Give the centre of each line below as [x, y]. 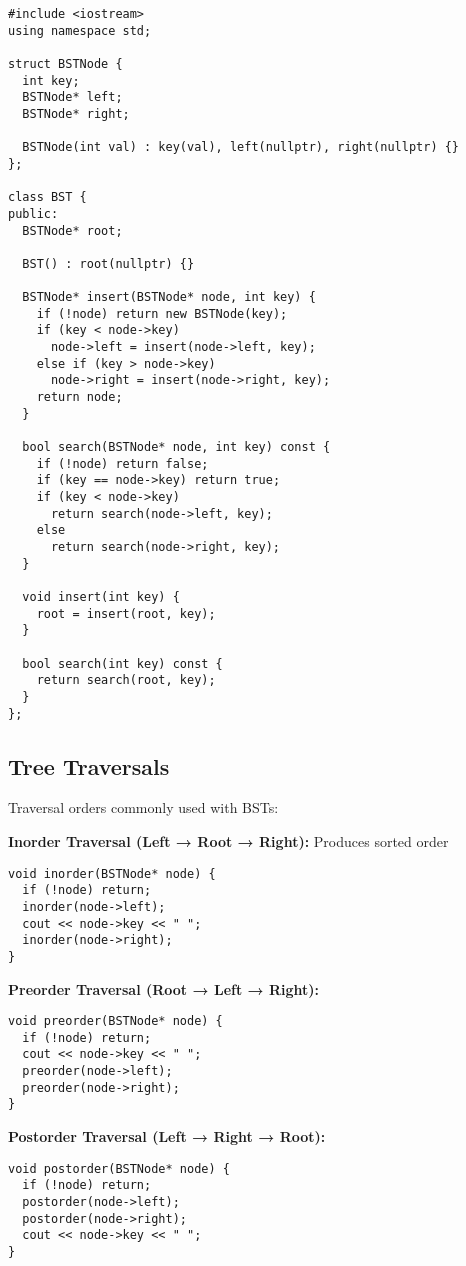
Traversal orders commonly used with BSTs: [143, 807]
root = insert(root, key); [126, 613]
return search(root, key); [126, 680]
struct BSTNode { [65, 63]
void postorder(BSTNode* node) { [119, 1168]
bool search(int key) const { [122, 663]
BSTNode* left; [72, 97]
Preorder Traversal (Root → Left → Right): [164, 988]
